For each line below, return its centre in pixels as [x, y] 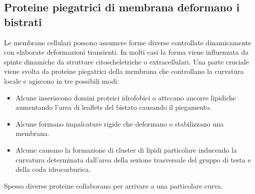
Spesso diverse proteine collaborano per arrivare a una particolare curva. [113, 185]
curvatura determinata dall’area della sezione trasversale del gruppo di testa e [133, 159]
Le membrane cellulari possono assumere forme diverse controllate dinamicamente [128, 42]
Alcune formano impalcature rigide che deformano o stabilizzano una [120, 123]
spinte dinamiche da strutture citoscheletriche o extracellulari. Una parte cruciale [127, 61]
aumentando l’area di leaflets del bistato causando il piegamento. [113, 107]
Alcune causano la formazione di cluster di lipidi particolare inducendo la [126, 149]
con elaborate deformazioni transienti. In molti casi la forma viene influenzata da [126, 52]
